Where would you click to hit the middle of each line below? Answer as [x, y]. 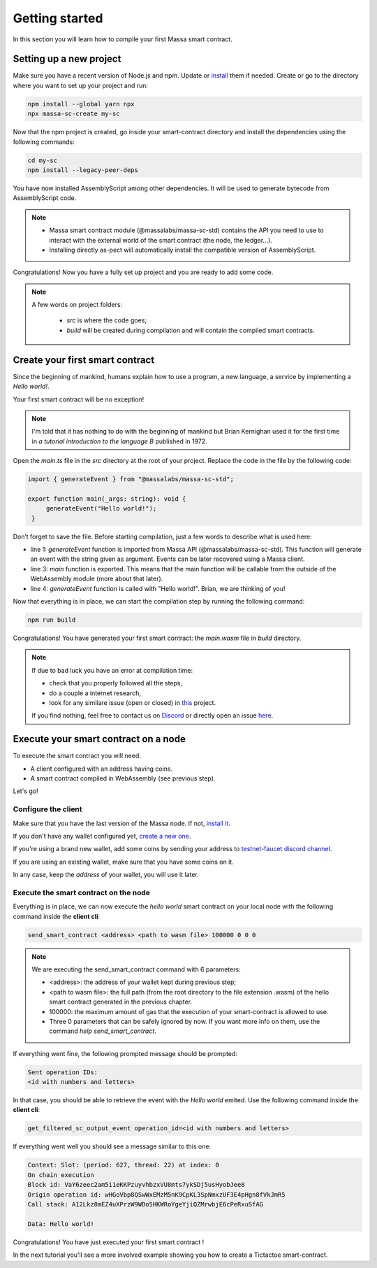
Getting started [58, 18]
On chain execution [61, 1175]
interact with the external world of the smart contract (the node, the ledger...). [161, 240]
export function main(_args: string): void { [107, 499]
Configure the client [48, 809]
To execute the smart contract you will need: [77, 756]
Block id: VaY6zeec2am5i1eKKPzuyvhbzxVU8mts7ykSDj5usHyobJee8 [136, 1185]
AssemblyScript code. [45, 198]
